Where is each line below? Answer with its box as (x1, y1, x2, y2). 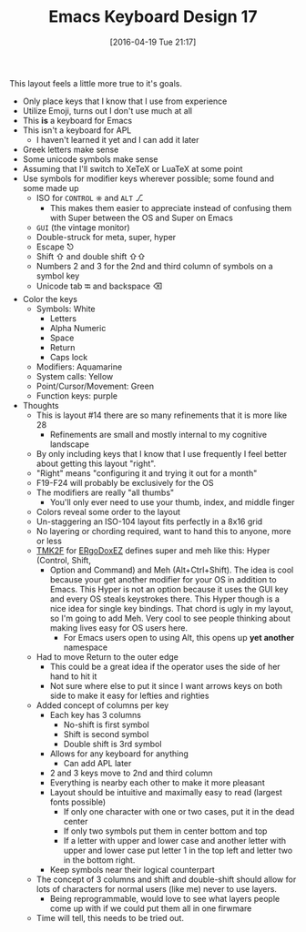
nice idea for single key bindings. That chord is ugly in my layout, (49, 603, 294, 613)
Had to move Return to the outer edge (36, 651, 179, 662)
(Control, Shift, (36, 554, 91, 565)
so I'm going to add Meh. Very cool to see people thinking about (49, 613, 291, 623)
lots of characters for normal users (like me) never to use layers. (36, 883, 278, 894)
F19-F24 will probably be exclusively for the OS (36, 477, 214, 488)
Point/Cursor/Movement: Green (36, 380, 155, 391)
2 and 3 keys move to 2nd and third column (49, 767, 213, 778)
